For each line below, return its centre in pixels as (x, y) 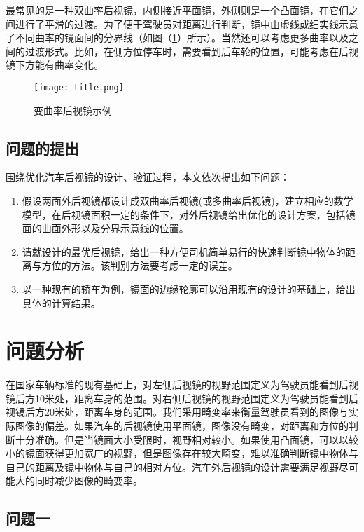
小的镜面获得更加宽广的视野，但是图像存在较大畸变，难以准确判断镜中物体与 (182, 453)
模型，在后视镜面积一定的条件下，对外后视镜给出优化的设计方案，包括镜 (189, 214)
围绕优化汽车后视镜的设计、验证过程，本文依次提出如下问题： (148, 177)
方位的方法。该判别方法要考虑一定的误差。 (140, 265)
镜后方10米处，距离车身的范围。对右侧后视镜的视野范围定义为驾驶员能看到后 (182, 398)
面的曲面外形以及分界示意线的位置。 (105, 228)
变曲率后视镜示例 (73, 110)
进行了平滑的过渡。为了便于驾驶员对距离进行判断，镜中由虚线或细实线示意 (187, 23)
